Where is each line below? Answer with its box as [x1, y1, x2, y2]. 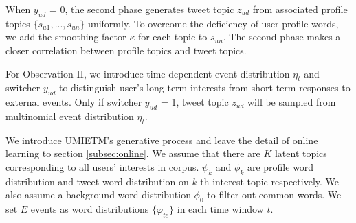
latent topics [274, 146, 327, 161]
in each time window [177, 202, 264, 216]
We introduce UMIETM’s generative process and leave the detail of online [5, 132, 318, 147]
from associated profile [252, 2, 348, 16]
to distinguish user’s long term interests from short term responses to [58, 80, 351, 95]
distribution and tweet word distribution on [5, 174, 189, 188]
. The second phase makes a [223, 30, 341, 44]
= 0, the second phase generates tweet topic [49, 2, 234, 16]
